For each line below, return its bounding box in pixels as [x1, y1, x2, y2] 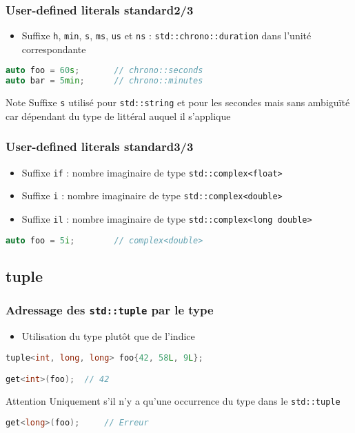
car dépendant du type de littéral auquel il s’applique [6, 108, 231, 123]
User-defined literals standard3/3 [6, 138, 194, 155]
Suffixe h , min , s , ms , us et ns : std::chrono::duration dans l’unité [21, 28, 312, 43]
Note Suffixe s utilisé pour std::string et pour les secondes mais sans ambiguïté [6, 95, 350, 110]
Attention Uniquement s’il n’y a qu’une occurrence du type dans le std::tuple [6, 394, 341, 408]
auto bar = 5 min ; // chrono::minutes [6, 76, 203, 86]
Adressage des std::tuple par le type [6, 301, 214, 319]
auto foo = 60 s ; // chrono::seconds [6, 66, 203, 76]
